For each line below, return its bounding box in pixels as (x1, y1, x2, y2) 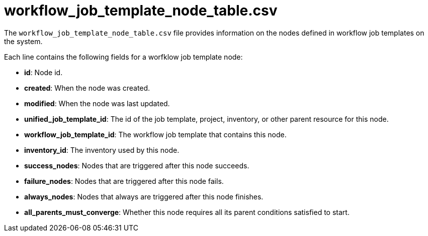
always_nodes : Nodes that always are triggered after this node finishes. (24, 192, 264, 201)
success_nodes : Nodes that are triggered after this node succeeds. (24, 161, 249, 170)
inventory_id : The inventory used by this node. (24, 145, 180, 154)
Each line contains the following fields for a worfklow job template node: (4, 52, 243, 61)
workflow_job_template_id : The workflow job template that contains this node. (24, 130, 287, 139)
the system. (4, 37, 43, 46)
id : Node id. (24, 68, 63, 77)
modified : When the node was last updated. (24, 99, 170, 108)
